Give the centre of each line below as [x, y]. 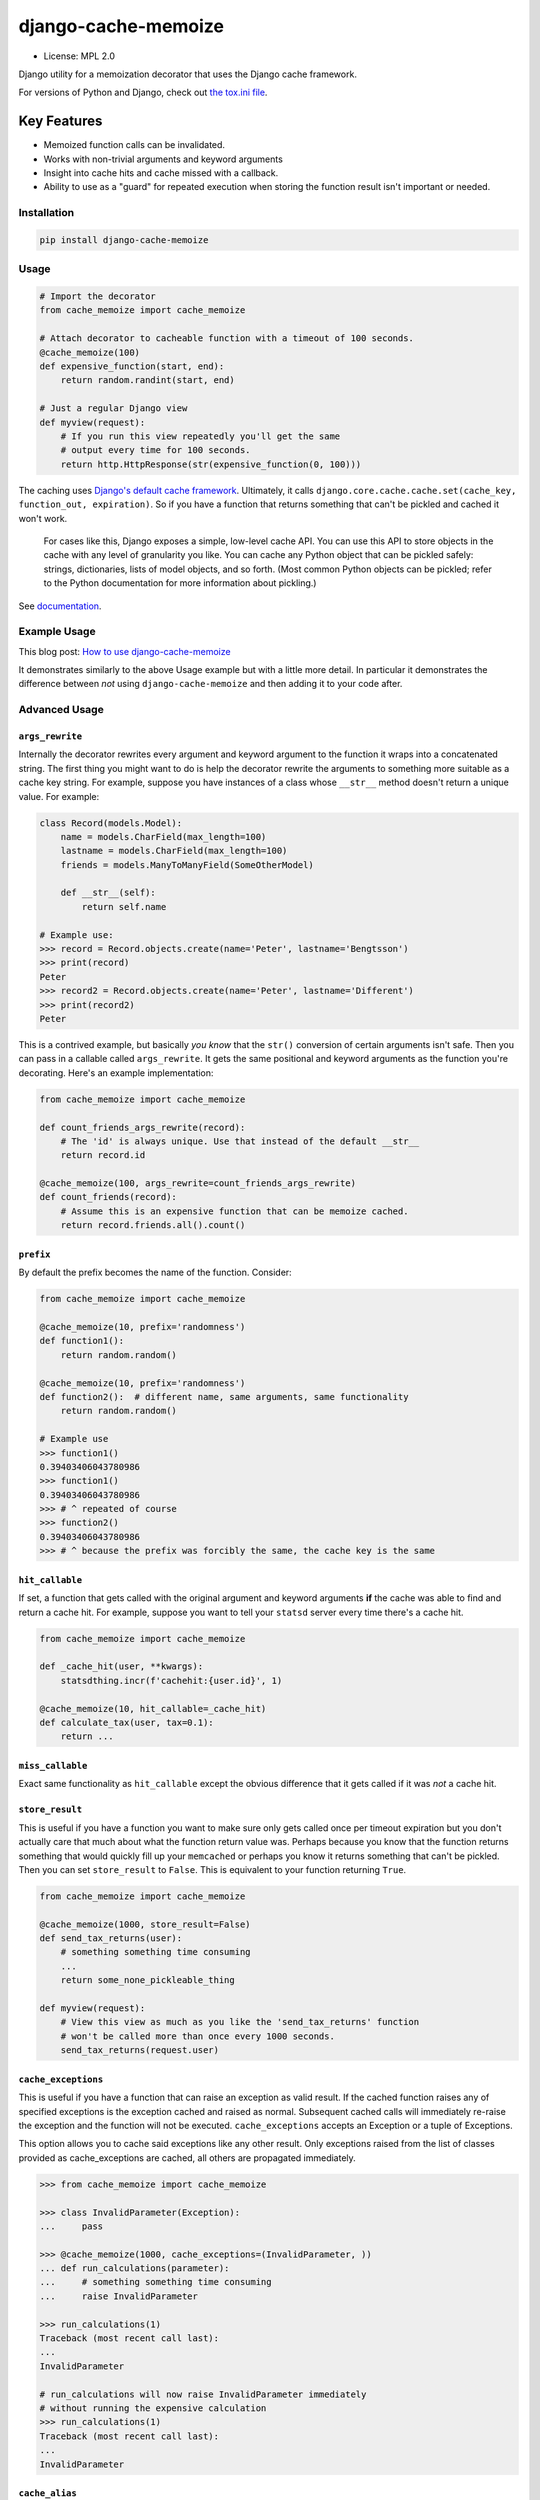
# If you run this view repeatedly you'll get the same [200, 436]
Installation [46, 213]
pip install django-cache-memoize [124, 239]
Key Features [60, 121]
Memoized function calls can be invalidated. [134, 145]
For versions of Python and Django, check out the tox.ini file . [143, 92]
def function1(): [82, 1341]
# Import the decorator [98, 296]
